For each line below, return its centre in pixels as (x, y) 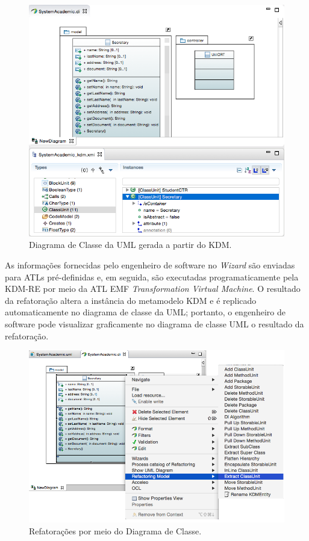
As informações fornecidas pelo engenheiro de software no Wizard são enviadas (150, 264)
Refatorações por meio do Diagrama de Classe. (115, 530)
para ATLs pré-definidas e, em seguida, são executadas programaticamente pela (152, 277)
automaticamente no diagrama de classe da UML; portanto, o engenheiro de (145, 312)
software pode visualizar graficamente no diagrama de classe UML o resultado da (154, 323)
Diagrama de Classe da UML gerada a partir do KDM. (130, 245)
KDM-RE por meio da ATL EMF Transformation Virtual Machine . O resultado (153, 289)
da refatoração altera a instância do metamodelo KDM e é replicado (131, 300)
